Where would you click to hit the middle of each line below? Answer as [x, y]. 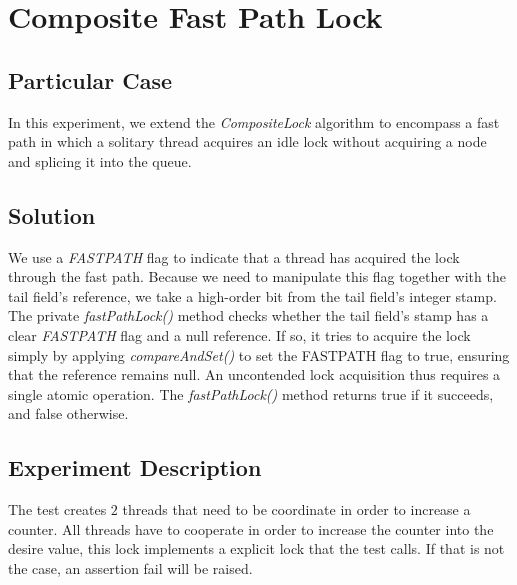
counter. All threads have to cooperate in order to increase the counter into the [251, 528]
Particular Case [90, 79]
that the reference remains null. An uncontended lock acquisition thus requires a [254, 374]
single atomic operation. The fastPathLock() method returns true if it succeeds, [251, 393]
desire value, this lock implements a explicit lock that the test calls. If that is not [256, 548]
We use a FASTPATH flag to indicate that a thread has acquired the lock [234, 256]
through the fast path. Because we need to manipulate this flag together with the [257, 276]
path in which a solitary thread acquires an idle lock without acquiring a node [247, 141]
